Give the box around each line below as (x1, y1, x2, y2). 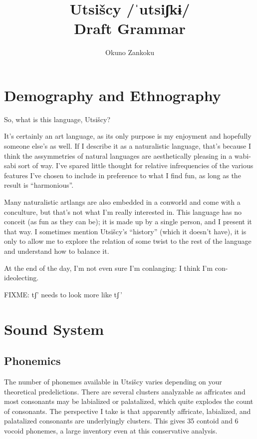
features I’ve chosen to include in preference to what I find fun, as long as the (4, 170, 241, 180)
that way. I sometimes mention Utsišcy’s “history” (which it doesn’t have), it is (4, 226, 247, 236)
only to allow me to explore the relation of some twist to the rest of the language (4, 236, 252, 246)
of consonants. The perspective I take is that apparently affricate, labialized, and (4, 405, 251, 416)
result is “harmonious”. (4, 180, 74, 190)
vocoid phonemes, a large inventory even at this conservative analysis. (4, 425, 218, 435)
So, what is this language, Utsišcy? (4, 114, 111, 124)
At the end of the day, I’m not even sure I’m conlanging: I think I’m (4, 262, 213, 273)
